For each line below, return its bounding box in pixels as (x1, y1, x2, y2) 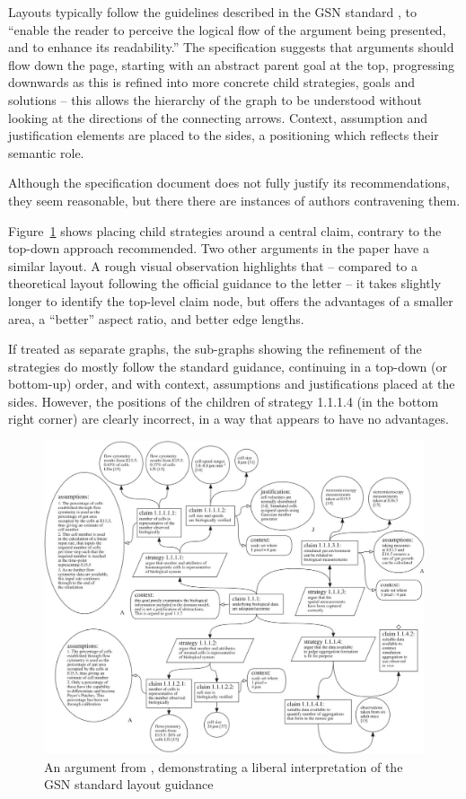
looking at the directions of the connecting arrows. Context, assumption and (8, 108, 428, 127)
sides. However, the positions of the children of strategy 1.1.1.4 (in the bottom (8, 391, 439, 410)
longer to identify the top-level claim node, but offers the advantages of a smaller (8, 291, 453, 310)
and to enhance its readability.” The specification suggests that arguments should (8, 38, 454, 57)
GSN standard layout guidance (44, 775, 214, 794)
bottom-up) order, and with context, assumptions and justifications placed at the (8, 374, 455, 393)
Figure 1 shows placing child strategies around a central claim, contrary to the (8, 221, 442, 240)
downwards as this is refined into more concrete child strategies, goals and (8, 73, 415, 92)
